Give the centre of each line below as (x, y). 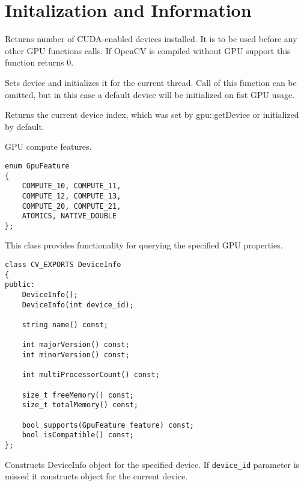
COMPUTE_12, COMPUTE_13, (71, 196)
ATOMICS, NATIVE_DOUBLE (69, 216)
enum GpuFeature (37, 166)
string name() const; (65, 325)
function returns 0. (39, 62)
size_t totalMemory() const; (80, 405)
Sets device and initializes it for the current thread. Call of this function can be (151, 82)
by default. (25, 126)
